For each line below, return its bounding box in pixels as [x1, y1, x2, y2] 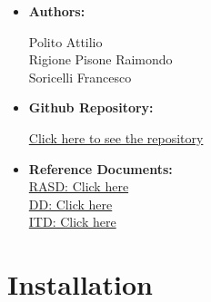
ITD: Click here [28, 212, 116, 231]
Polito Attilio [28, 32, 103, 51]
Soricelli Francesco [28, 67, 132, 86]
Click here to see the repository [28, 128, 204, 147]
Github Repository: [28, 98, 154, 117]
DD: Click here [28, 194, 113, 213]
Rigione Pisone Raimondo [28, 50, 173, 69]
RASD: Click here [28, 177, 129, 196]
